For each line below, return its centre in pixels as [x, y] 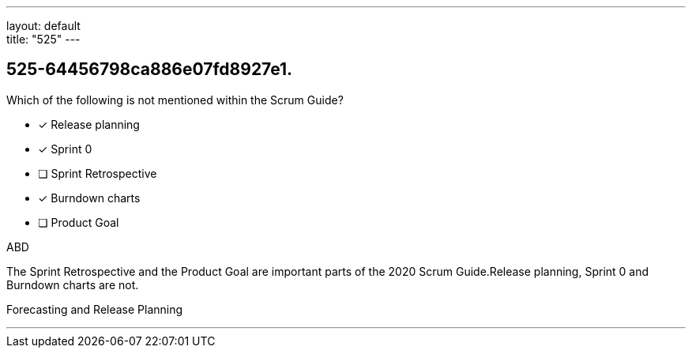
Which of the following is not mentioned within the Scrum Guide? [175, 100]
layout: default [43, 26]
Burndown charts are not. [73, 284]
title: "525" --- [43, 39]
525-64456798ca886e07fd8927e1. [150, 70]
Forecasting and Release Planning [95, 309]
